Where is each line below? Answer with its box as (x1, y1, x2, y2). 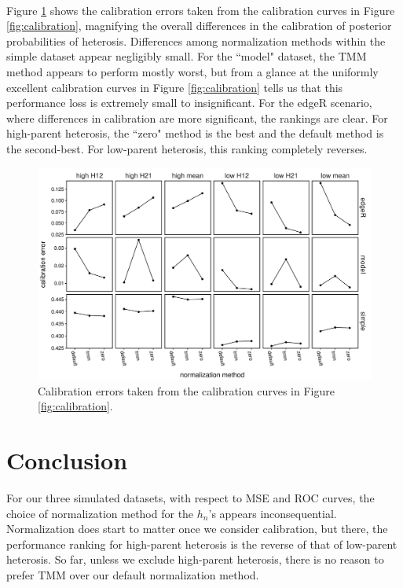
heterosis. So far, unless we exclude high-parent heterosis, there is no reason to (6, 551, 384, 568)
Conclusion (6, 444, 128, 476)
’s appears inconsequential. (208, 505, 337, 521)
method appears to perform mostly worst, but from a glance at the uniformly (6, 63, 379, 79)
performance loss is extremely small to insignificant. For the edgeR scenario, (6, 94, 372, 111)
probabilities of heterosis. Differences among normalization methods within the (6, 32, 386, 49)
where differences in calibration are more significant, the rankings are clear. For (6, 109, 388, 126)
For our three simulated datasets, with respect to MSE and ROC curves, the (6, 489, 375, 505)
